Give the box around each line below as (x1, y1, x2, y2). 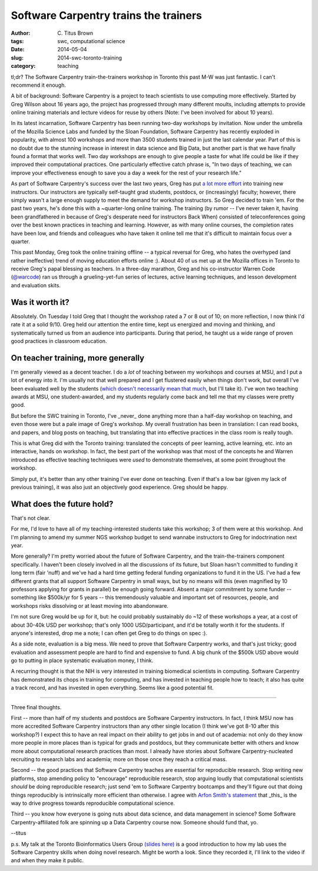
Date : (11, 46, 25, 53)
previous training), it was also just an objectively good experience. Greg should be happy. (11, 483, 228, 490)
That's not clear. (11, 514, 51, 522)
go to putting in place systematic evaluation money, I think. (11, 657, 154, 664)
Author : (11, 30, 31, 37)
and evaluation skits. (11, 281, 61, 289)
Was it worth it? (11, 297, 70, 307)
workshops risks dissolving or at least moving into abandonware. (11, 602, 169, 609)
